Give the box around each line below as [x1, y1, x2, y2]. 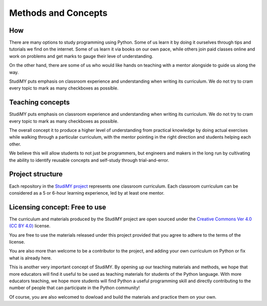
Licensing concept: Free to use [9, 203, 106, 211]
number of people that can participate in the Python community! [9, 285, 140, 291]
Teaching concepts [9, 98, 70, 106]
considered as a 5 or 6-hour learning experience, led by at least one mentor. [9, 190, 165, 196]
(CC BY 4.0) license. [9, 223, 51, 229]
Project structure [9, 170, 63, 178]
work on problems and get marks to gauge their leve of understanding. [9, 53, 153, 59]
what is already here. [9, 255, 52, 261]
